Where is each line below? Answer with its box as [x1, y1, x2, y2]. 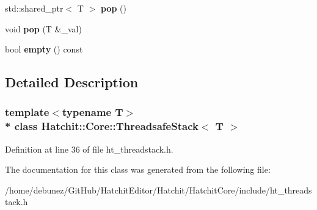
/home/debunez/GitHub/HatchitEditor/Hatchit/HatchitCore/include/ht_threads [5, 183, 312, 196]
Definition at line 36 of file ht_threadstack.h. [5, 142, 173, 155]
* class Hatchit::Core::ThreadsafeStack [5, 118, 199, 134]
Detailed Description [5, 73, 139, 92]
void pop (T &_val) [5, 22, 82, 35]
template [5, 104, 49, 120]
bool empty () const [5, 43, 83, 56]
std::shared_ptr [5, 2, 64, 14]
